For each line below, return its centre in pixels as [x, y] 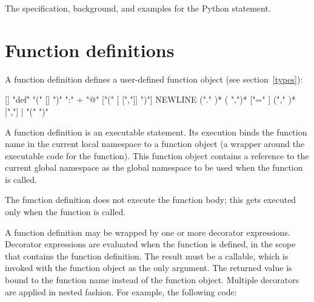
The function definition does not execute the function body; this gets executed [151, 200]
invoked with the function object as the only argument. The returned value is [149, 268]
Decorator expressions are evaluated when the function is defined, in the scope [150, 244]
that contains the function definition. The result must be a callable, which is [147, 256]
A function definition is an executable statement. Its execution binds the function [156, 132]
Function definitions [90, 50]
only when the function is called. [65, 212]
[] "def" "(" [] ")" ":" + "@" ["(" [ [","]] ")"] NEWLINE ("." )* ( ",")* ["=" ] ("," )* [150, 99]
